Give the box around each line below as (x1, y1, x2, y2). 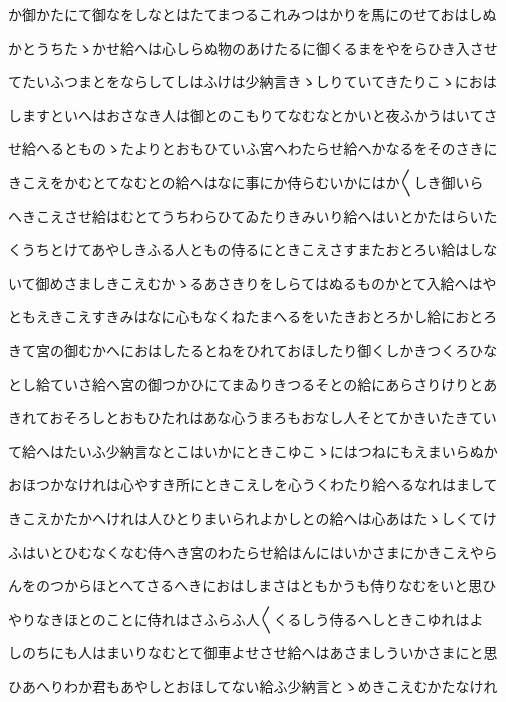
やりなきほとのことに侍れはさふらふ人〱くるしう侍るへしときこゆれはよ (8, 608, 484, 629)
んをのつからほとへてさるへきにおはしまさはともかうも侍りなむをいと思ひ (8, 575, 497, 596)
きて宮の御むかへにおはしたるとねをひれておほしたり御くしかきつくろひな (8, 339, 498, 360)
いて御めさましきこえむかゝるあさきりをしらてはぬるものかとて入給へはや (8, 272, 497, 293)
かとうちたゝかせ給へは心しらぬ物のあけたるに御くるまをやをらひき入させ (8, 37, 498, 58)
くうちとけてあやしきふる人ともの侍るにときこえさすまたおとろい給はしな (8, 239, 498, 260)
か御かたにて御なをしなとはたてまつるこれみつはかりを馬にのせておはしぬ (8, 4, 497, 24)
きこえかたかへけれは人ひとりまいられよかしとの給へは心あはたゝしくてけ (8, 507, 497, 528)
